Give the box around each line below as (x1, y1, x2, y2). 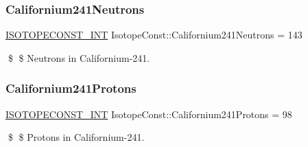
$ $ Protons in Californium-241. (8, 130, 145, 144)
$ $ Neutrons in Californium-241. (8, 50, 150, 65)
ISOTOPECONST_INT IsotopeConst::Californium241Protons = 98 (5, 106, 292, 121)
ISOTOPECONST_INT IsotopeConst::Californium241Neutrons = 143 (5, 27, 303, 42)
